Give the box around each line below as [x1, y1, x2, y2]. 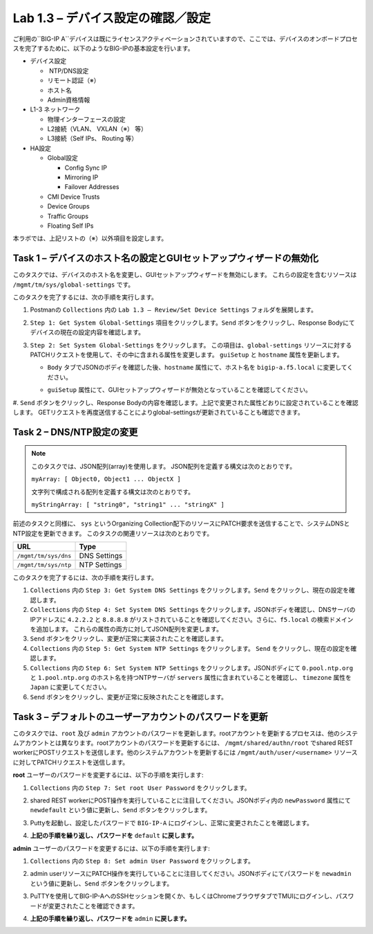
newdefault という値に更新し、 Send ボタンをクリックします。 [30, 806, 211, 814]
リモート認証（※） [47, 76, 100, 84]
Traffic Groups [47, 212, 89, 220]
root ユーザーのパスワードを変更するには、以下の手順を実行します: [12, 771, 204, 779]
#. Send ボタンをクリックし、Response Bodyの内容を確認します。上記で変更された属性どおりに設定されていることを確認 [12, 398, 358, 406]
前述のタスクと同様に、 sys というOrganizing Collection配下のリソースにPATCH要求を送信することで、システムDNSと [12, 519, 350, 528]
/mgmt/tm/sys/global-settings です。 [12, 280, 135, 289]
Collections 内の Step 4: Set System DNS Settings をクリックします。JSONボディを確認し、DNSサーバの [30, 606, 356, 614]
